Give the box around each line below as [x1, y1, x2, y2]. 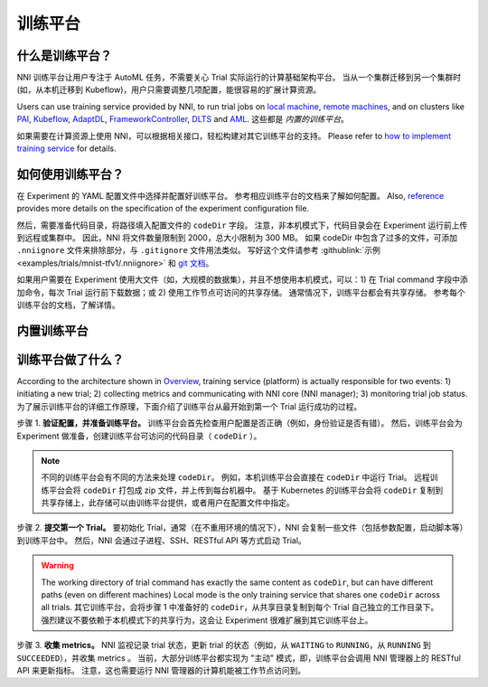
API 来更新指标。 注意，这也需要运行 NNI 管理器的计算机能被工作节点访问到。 [16, 665, 306, 675]
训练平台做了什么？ [16, 352, 124, 367]
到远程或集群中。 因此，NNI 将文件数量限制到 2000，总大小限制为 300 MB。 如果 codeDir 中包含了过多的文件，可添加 [16, 232, 458, 243]
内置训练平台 [16, 323, 89, 338]
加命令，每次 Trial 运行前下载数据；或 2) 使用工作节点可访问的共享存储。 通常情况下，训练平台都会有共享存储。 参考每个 [16, 287, 465, 297]
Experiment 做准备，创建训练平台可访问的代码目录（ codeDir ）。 [16, 430, 262, 441]
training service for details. [16, 143, 117, 154]
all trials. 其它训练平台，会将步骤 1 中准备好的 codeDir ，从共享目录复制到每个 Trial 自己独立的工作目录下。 [41, 602, 439, 613]
